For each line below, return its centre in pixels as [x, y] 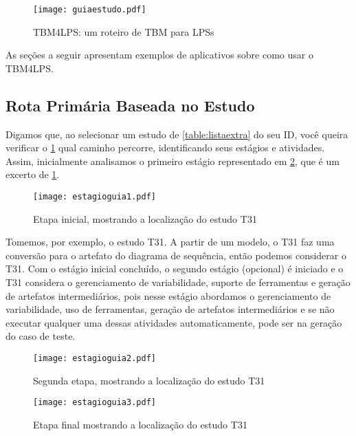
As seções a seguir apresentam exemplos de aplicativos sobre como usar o [159, 55]
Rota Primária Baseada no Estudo [130, 105]
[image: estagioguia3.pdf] [94, 403]
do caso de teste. [41, 336]
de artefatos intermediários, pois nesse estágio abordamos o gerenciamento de [168, 295]
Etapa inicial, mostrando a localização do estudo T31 [145, 218]
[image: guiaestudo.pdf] [90, 10]
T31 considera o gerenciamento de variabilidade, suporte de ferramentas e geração [178, 282]
